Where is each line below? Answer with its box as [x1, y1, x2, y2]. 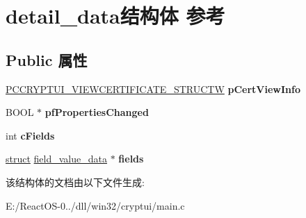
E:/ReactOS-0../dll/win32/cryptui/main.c [6, 198, 185, 212]
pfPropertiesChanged [45, 105, 149, 119]
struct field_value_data [6, 151, 107, 166]
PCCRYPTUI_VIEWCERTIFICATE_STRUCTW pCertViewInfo [6, 81, 301, 96]
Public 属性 [6, 49, 88, 70]
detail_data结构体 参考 [6, 1, 225, 30]
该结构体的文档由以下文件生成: [6, 174, 145, 189]
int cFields [6, 128, 55, 142]
